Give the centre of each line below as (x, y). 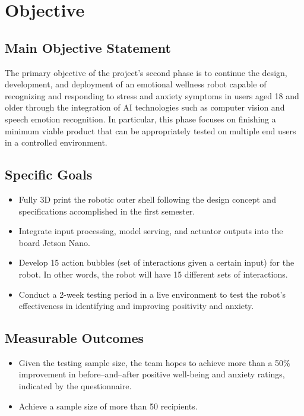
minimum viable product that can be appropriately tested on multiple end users (151, 130)
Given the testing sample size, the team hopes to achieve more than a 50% (154, 362)
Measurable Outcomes (75, 338)
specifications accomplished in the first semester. (107, 211)
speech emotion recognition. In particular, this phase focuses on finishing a (140, 119)
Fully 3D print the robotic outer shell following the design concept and (147, 199)
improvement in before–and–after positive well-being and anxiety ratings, (152, 374)
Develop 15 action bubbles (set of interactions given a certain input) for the (156, 262)
